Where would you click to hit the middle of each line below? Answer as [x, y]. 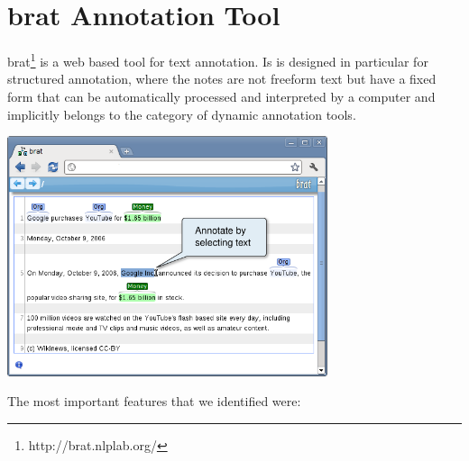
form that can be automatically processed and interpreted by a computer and [221, 96]
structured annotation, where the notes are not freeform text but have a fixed [222, 79]
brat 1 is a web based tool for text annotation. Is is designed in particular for [218, 60]
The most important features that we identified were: [154, 401]
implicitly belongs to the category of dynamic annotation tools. [182, 114]
